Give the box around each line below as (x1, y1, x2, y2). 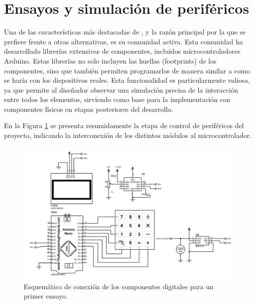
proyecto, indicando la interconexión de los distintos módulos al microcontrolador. (4, 130, 252, 140)
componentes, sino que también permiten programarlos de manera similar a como (4, 65, 250, 75)
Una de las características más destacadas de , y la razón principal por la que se (4, 27, 246, 37)
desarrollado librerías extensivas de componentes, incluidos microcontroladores (4, 46, 241, 56)
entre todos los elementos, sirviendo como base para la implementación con (4, 94, 230, 104)
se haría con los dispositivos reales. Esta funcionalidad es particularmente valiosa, (4, 75, 250, 85)
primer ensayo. (24, 291, 68, 301)
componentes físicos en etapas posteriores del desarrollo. (4, 103, 173, 114)
